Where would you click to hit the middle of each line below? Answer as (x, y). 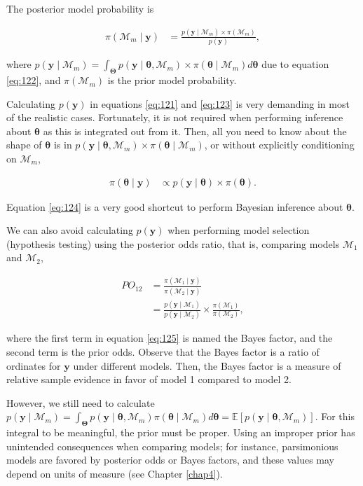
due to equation (295, 64)
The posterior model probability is (80, 8)
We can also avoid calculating (70, 230)
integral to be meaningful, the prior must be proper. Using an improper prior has (181, 432)
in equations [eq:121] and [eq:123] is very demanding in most (220, 103)
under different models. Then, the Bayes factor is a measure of (207, 365)
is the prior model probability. (172, 80)
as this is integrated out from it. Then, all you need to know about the (195, 131)
